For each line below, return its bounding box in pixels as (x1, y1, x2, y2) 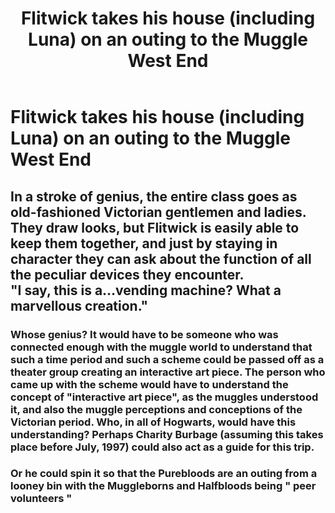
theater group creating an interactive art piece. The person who (10, 365, 326, 379)
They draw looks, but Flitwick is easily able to (10, 219, 300, 236)
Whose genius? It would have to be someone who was (10, 327, 279, 341)
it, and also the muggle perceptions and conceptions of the (10, 402, 303, 416)
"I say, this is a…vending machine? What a (10, 282, 282, 299)
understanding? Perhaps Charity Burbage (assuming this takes (10, 427, 324, 441)
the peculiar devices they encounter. (10, 266, 245, 283)
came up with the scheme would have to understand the (10, 377, 289, 391)
